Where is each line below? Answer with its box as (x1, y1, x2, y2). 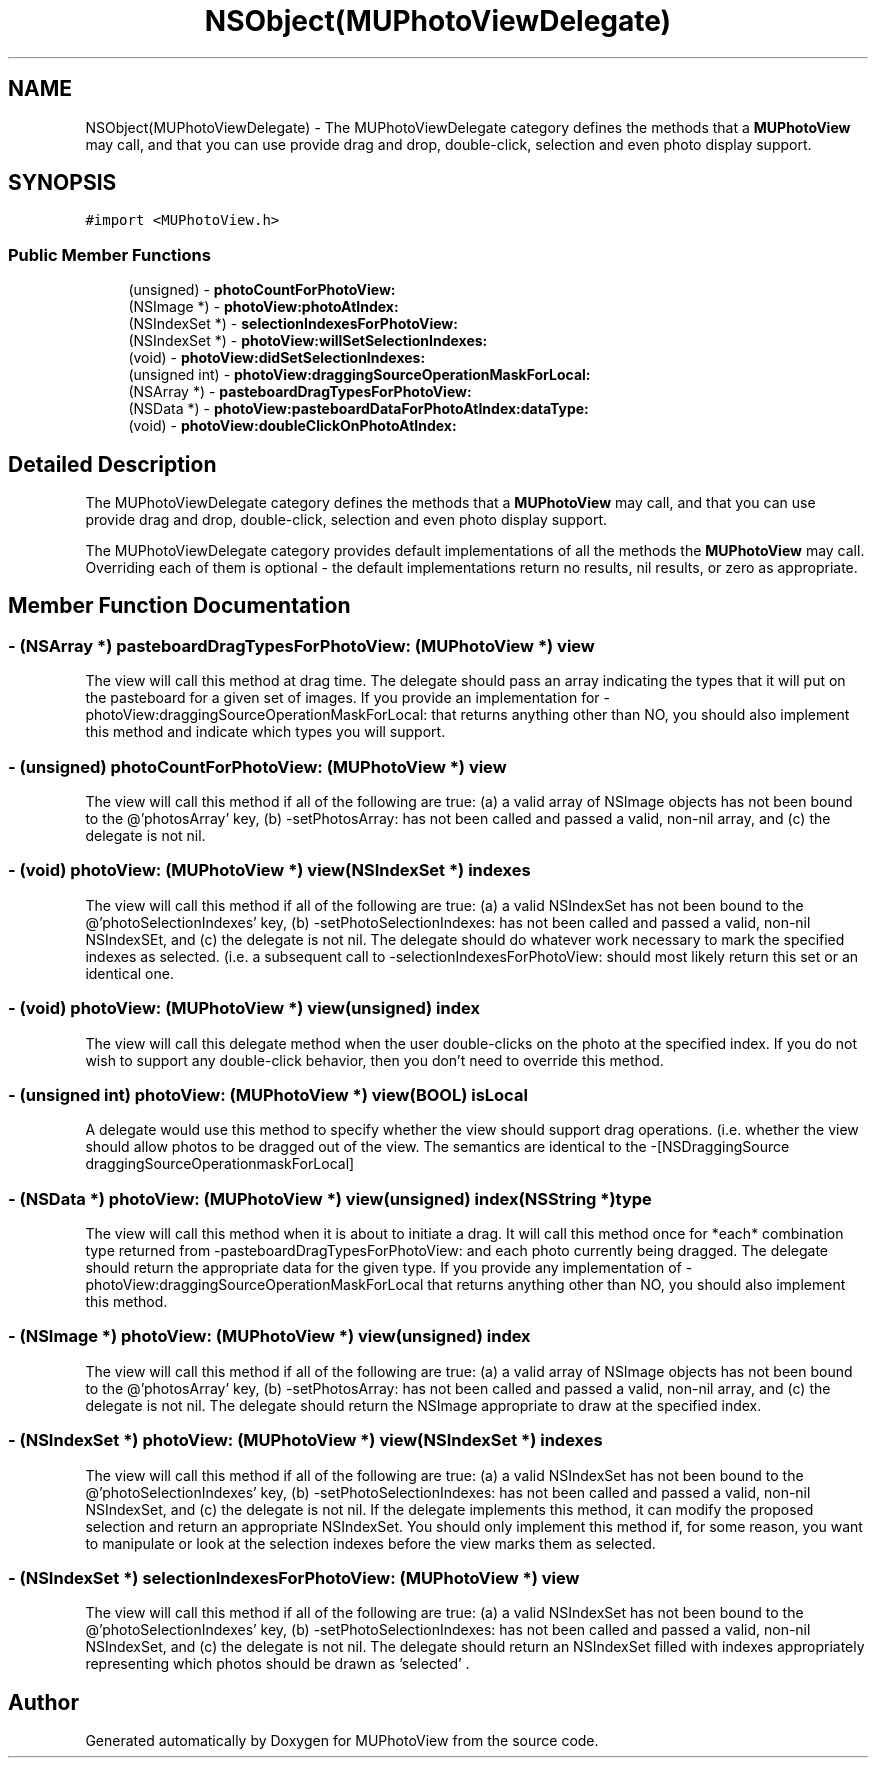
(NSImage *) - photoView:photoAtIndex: (128, 298, 399, 316)
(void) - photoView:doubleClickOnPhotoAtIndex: (128, 417, 457, 435)
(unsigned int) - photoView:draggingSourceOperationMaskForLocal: (128, 366, 591, 384)
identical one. (85, 964, 174, 982)
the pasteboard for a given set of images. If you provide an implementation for (85, 689, 600, 707)
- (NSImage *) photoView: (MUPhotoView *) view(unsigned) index (8, 1326, 531, 1347)
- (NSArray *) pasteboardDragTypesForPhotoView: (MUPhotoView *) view (8, 635, 595, 656)
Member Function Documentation (8, 593, 351, 619)
